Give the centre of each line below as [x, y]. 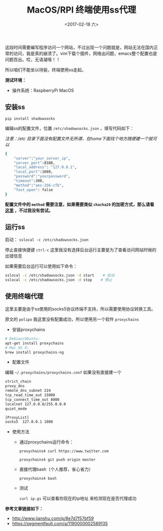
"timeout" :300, [29, 181]
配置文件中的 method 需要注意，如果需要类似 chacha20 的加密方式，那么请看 [80, 204]
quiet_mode [16, 409]
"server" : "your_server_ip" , [42, 158]
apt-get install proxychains [34, 343]
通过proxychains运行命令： [46, 442]
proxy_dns [15, 386]
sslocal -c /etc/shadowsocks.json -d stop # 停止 [59, 280]
